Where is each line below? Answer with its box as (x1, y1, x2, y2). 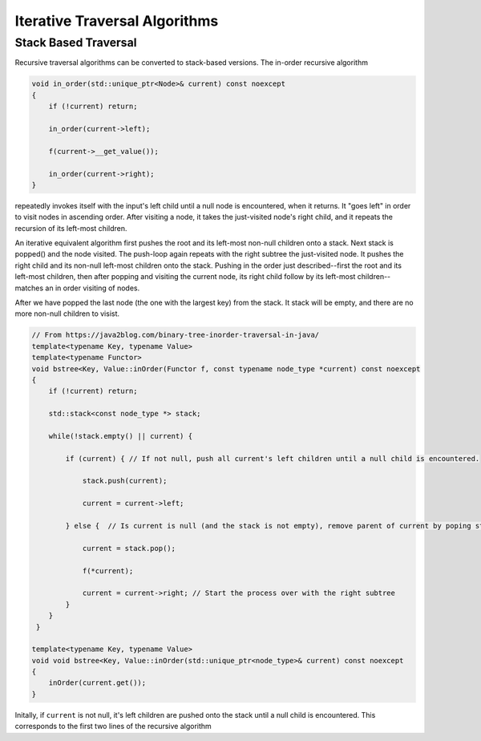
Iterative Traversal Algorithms (14, 12, 219, 30)
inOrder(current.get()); (48, 678, 147, 687)
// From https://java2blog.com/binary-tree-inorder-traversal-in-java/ (31, 330, 320, 340)
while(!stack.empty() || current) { (48, 431, 192, 440)
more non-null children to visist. (14, 309, 120, 318)
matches (14, 283, 44, 293)
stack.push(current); (82, 476, 168, 485)
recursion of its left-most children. (14, 223, 127, 233)
